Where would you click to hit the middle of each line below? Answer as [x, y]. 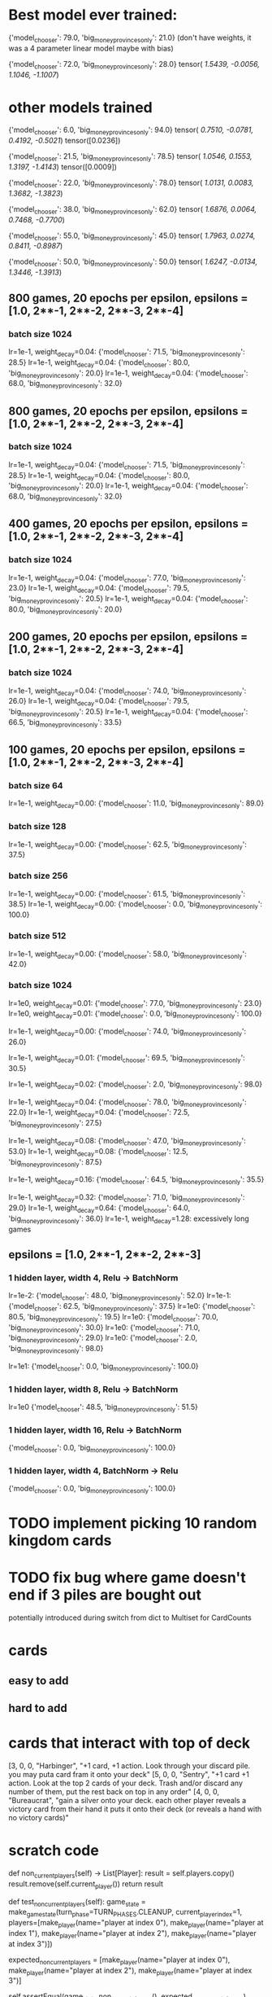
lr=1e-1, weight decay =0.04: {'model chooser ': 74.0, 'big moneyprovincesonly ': [127, 691]
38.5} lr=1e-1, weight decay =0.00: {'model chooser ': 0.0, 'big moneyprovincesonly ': [135, 905]
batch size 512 [37, 936]
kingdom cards [60, 1541]
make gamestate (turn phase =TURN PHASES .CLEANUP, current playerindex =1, [125, 1913]
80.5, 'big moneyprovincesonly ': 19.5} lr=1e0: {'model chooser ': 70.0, [114, 1317]
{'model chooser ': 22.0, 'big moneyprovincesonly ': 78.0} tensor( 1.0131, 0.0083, [131, 183]
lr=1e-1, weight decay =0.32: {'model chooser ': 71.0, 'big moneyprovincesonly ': [127, 1198]
